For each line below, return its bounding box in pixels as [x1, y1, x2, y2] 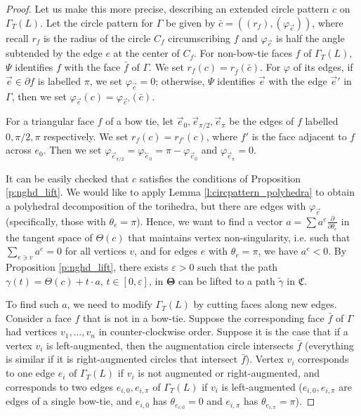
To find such [6, 297, 59, 311]
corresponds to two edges [6, 379, 114, 394]
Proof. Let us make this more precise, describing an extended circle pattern [6, 1, 329, 15]
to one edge [6, 365, 55, 380]
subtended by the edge [6, 46, 103, 60]
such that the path [197, 259, 278, 274]
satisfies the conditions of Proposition [139, 170, 301, 185]
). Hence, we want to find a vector [136, 213, 283, 228]
